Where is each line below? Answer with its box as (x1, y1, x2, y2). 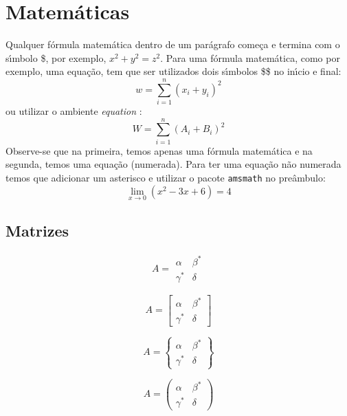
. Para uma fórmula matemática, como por (160, 50, 340, 65)
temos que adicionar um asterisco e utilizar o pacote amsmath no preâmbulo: (5, 170, 326, 184)
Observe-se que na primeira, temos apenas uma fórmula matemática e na (5, 143, 313, 157)
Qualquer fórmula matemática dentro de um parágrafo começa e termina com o (5, 37, 340, 52)
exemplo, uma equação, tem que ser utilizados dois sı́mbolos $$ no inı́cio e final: (5, 64, 342, 78)
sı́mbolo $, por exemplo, (5, 50, 107, 65)
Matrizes (5, 220, 69, 241)
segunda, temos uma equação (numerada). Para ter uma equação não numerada (5, 157, 342, 171)
